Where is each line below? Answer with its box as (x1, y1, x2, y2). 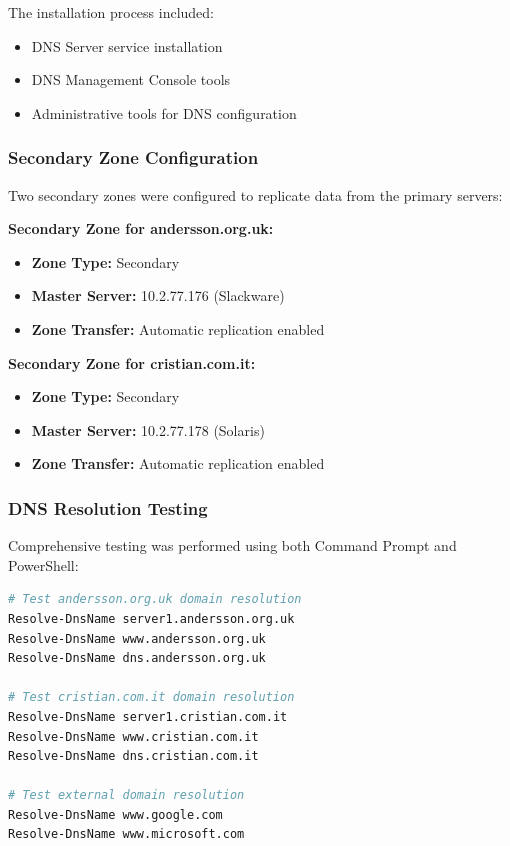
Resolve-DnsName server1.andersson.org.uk (8, 611, 295, 626)
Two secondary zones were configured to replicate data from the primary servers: (8, 184, 503, 205)
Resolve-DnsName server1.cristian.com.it (8, 709, 288, 724)
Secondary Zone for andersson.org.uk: (8, 218, 274, 239)
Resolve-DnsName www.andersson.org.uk (8, 631, 266, 646)
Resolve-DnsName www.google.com (8, 807, 223, 822)
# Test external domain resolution (8, 788, 245, 803)
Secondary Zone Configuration (8, 145, 259, 170)
